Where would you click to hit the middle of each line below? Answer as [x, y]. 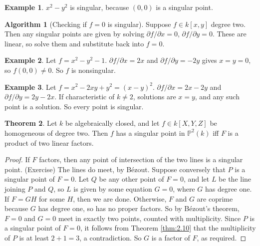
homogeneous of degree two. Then [56, 132]
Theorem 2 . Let [31, 123]
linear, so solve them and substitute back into [74, 43]
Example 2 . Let [30, 60]
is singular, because [100, 7]
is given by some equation [113, 188]
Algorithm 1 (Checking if [46, 24]
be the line [235, 179]
